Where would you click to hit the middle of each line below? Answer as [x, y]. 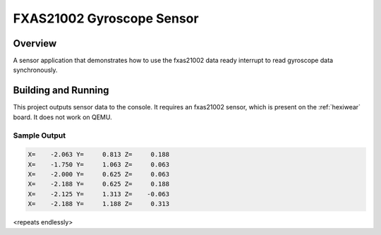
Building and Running [61, 91]
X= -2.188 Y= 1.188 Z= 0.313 [98, 204]
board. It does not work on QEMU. [62, 117]
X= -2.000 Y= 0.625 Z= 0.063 [98, 174]
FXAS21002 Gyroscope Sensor [106, 18]
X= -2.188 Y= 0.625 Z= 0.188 [98, 184]
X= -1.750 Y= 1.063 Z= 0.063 [98, 164]
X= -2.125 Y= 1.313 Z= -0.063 [98, 194]
